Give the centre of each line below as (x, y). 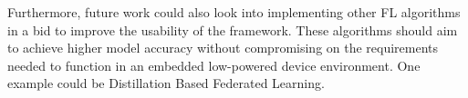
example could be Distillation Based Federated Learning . (166, 83)
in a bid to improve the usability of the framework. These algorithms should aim (233, 29)
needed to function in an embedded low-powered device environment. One (214, 65)
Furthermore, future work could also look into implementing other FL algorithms (234, 12)
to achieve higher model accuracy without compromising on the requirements (223, 48)
